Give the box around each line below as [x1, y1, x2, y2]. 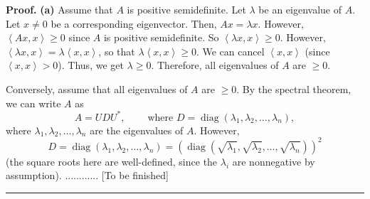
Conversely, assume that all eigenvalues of [6, 81, 188, 96]
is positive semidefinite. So [103, 30, 219, 45]
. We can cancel [196, 43, 265, 58]
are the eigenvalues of [90, 122, 184, 137]
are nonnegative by [232, 154, 315, 168]
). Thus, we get [58, 58, 124, 72]
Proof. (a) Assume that [6, 2, 113, 16]
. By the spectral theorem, [236, 81, 351, 96]
